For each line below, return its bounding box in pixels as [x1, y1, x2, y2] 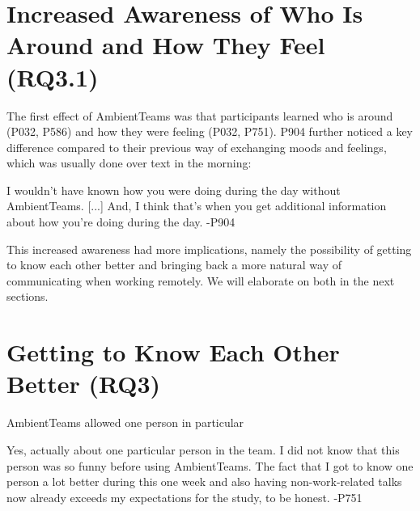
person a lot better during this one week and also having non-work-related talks [6, 473, 402, 490]
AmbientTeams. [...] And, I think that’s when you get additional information [6, 197, 387, 214]
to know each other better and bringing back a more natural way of [6, 256, 342, 273]
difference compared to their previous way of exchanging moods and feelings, [6, 138, 387, 155]
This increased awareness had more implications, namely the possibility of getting [6, 240, 412, 257]
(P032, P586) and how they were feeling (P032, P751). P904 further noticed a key [6, 123, 413, 140]
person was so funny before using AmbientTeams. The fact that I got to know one [6, 457, 414, 474]
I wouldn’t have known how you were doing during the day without [6, 181, 341, 198]
